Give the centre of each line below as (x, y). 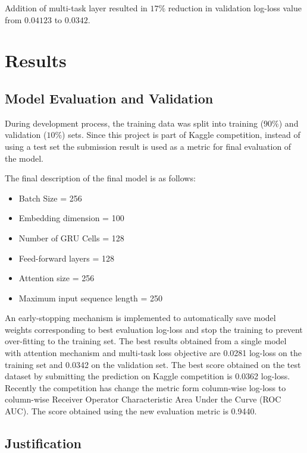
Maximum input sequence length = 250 (90, 298)
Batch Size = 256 (50, 198)
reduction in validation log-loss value (235, 8)
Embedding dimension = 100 (71, 218)
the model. (24, 158)
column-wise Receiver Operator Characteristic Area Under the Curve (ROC (143, 399)
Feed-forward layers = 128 (67, 258)
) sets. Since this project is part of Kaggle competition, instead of (181, 135)
